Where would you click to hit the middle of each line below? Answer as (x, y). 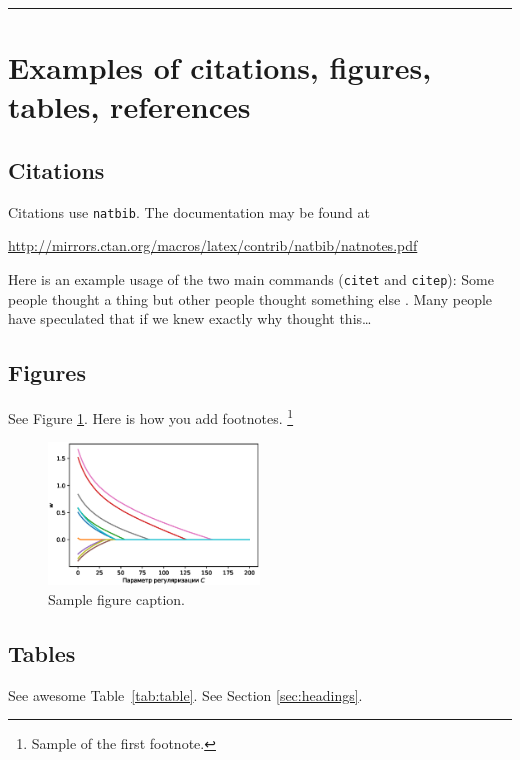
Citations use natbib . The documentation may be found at (189, 211)
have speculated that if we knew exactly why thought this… (190, 318)
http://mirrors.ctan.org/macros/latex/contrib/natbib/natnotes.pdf (213, 245)
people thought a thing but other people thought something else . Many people (250, 298)
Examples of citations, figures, (220, 67)
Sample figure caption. (116, 598)
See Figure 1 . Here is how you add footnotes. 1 (151, 416)
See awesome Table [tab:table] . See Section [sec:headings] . (185, 694)
